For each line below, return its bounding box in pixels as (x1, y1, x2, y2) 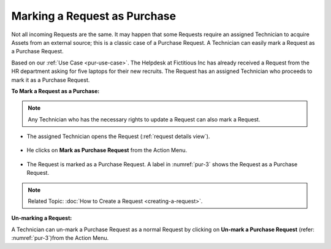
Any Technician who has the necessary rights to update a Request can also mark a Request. (28, 115, 261, 123)
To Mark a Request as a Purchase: (11, 87, 100, 94)
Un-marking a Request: (11, 215, 72, 222)
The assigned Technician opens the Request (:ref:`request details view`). (26, 132, 210, 140)
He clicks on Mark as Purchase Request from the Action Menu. (26, 147, 187, 154)
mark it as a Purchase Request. (11, 76, 90, 83)
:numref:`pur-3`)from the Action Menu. (11, 234, 109, 242)
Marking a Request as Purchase (11, 9, 177, 23)
